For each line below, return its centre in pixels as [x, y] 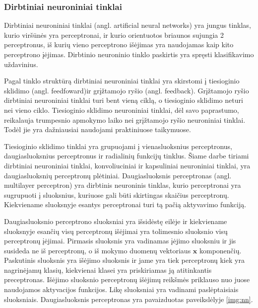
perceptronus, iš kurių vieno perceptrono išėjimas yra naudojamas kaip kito [119, 44]
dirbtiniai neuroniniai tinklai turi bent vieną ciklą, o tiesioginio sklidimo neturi [124, 100]
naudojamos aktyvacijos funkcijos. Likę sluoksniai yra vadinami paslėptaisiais [121, 289]
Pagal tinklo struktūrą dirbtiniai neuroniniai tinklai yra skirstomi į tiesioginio [122, 81]
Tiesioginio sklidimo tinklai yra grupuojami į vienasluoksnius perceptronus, [118, 146]
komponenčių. [220, 250]
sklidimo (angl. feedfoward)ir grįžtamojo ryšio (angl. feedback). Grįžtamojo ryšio [127, 90]
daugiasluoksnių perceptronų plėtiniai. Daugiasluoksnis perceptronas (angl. [118, 175]
